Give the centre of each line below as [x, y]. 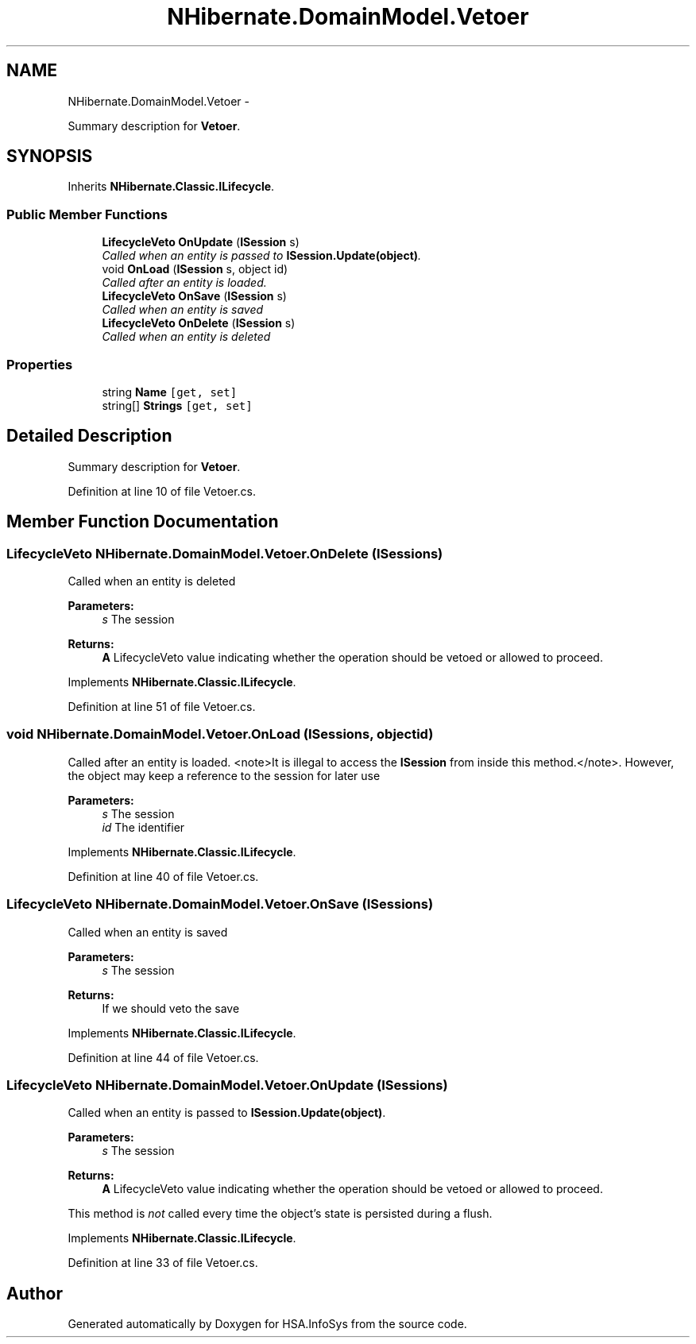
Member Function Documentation [143, 522]
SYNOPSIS [50, 156]
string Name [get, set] [170, 392]
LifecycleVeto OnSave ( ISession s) [194, 296]
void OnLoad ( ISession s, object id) [195, 269]
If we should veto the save [171, 1008]
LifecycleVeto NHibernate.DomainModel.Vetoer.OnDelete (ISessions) [225, 553]
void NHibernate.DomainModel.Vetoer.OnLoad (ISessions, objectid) [220, 734]
